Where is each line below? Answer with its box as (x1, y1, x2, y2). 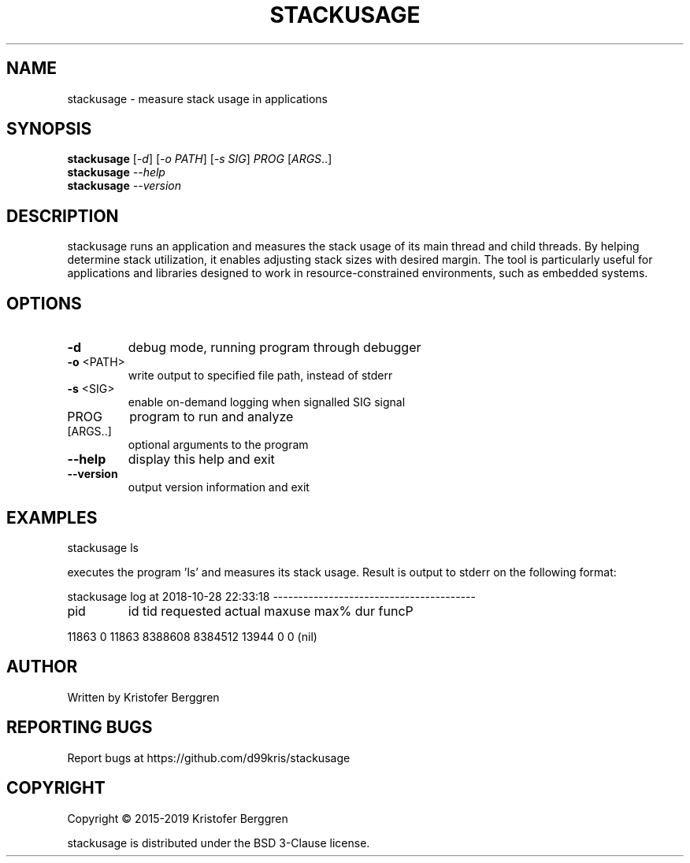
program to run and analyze (129, 409, 294, 425)
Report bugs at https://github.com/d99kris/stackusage (67, 750, 351, 765)
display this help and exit (128, 451, 275, 468)
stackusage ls (67, 540, 139, 554)
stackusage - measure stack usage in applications (67, 91, 328, 106)
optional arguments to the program (128, 438, 309, 452)
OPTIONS (6, 293, 82, 313)
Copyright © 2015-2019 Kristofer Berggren (67, 811, 288, 825)
